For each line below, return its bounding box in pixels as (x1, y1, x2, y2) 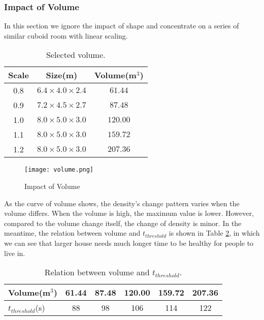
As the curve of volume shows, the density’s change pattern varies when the (4, 198, 240, 208)
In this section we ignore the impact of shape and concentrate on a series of (4, 20, 239, 31)
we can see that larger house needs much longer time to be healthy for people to (4, 238, 254, 248)
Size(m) (46, 69, 78, 81)
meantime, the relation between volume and (4, 228, 141, 238)
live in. (4, 247, 25, 258)
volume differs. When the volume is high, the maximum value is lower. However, (4, 208, 254, 218)
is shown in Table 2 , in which (169, 228, 260, 238)
